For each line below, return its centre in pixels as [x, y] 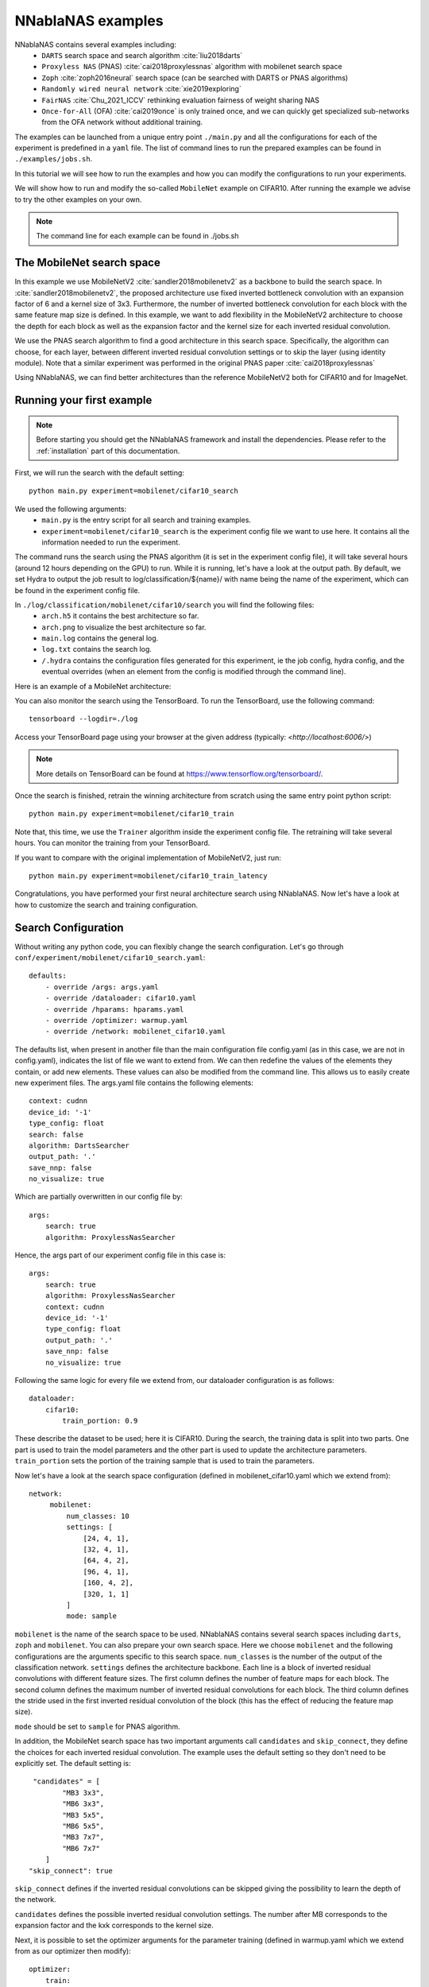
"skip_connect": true [71, 1871]
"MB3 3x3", [83, 1793]
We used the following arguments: [71, 509]
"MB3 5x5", [83, 1815]
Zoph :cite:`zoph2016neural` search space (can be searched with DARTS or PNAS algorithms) [195, 77]
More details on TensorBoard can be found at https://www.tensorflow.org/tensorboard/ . [180, 773]
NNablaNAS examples [89, 21]
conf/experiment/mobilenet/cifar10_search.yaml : [110, 958]
